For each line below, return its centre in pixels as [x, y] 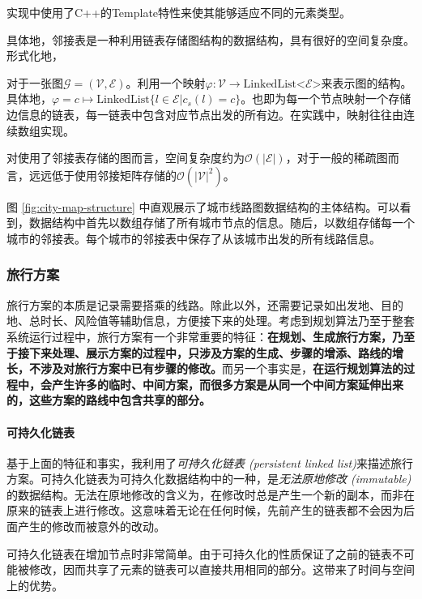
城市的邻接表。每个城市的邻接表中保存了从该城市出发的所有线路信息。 [194, 238]
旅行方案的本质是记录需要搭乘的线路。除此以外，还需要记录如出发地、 [194, 304]
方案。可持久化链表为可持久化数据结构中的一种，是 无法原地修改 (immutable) [209, 479]
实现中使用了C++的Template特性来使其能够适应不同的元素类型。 [179, 12]
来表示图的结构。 [367, 82]
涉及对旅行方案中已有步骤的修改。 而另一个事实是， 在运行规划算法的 [222, 368]
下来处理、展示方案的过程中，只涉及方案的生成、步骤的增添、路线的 [210, 352]
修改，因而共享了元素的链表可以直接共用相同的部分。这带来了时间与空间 [222, 569]
